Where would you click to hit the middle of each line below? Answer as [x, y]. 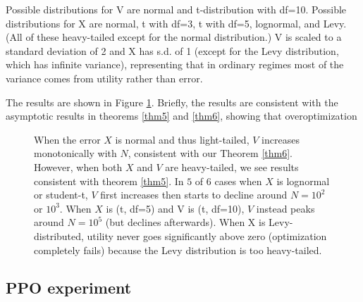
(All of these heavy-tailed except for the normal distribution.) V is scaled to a [174, 37]
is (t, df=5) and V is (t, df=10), [175, 208]
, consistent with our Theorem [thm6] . [210, 153]
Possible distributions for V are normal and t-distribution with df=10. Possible [176, 9]
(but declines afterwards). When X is [185, 222]
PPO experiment [69, 288]
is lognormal [303, 181]
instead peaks [285, 208]
